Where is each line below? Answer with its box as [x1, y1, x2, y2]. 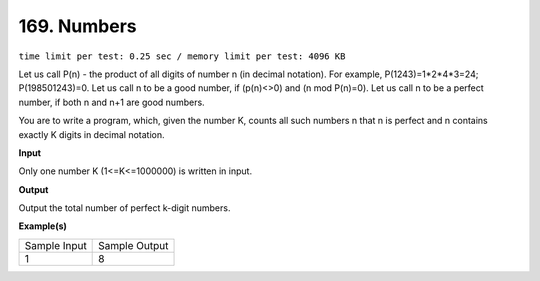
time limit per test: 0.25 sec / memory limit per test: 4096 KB [18, 50, 346, 62]
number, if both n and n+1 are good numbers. [18, 96, 205, 108]
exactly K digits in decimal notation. [18, 128, 165, 140]
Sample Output [98, 238, 169, 252]
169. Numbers [18, 15, 137, 37]
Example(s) [18, 220, 67, 232]
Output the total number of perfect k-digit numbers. [18, 202, 231, 214]
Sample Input [24, 238, 87, 252]
